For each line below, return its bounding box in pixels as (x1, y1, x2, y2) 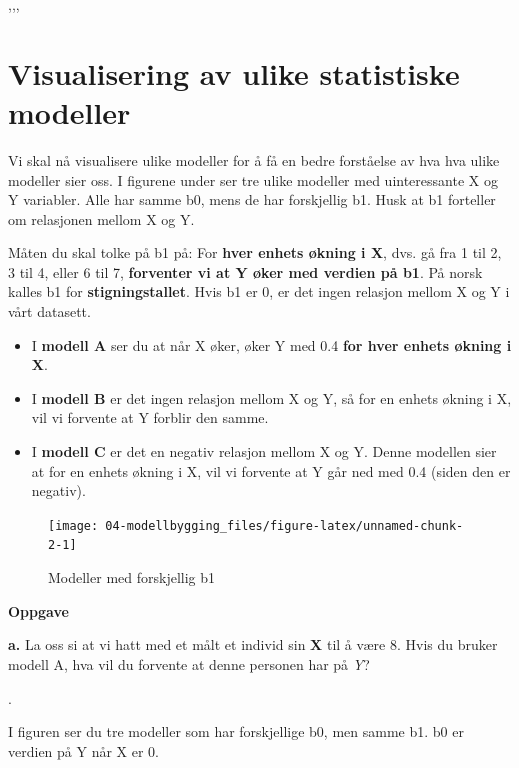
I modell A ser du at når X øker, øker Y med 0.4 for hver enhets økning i (31, 334, 512, 355)
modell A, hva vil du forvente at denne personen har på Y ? (8, 653, 370, 674)
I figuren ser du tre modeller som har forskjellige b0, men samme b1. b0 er (8, 721, 464, 742)
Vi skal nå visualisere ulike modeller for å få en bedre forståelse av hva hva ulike (8, 149, 500, 170)
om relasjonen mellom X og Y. (8, 208, 195, 229)
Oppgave (8, 600, 69, 621)
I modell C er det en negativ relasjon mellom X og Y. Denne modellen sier (31, 441, 497, 462)
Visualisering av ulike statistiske (8, 52, 460, 93)
